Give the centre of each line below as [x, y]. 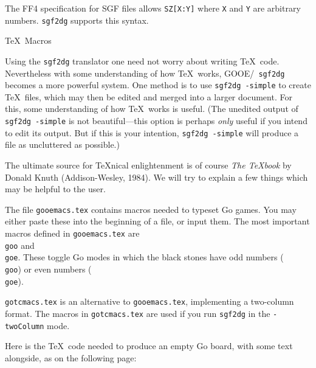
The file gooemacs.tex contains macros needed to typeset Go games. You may [151, 209]
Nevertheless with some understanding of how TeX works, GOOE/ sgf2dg [145, 73]
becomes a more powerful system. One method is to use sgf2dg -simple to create [158, 85]
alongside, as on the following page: [71, 357]
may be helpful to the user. [55, 189]
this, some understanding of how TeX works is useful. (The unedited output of [152, 109]
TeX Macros [28, 40]
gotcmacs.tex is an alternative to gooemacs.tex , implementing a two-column [149, 301]
